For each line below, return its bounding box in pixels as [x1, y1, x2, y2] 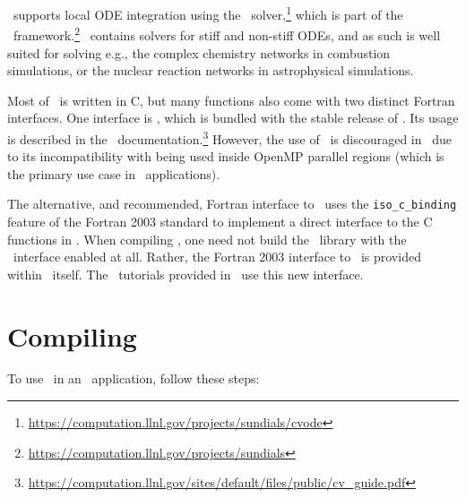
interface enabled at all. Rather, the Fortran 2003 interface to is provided [13, 247, 421, 266]
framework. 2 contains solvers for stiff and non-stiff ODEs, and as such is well [13, 23, 441, 44]
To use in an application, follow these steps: [7, 369, 260, 388]
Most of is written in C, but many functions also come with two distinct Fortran [7, 90, 455, 109]
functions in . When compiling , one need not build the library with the [7, 229, 407, 248]
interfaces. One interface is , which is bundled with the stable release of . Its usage [7, 108, 459, 127]
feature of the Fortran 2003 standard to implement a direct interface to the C [7, 211, 433, 230]
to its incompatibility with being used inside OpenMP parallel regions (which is [7, 147, 444, 166]
